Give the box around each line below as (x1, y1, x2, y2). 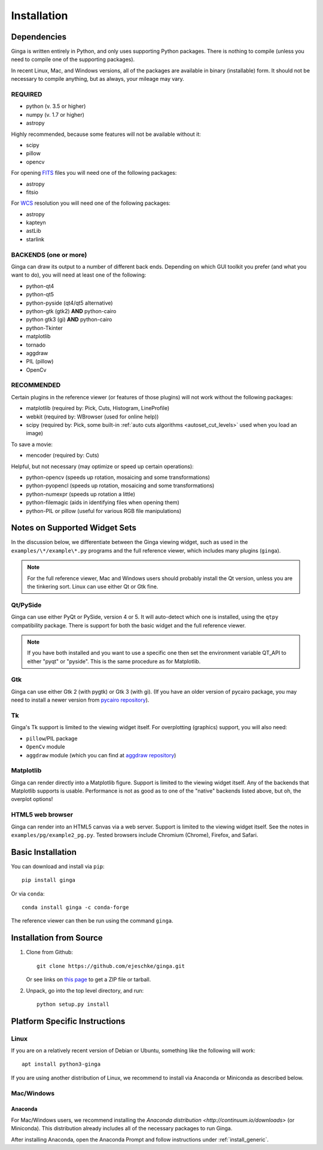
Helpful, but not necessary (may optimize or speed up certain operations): (11, 463, 194, 470)
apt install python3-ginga (22, 1061, 101, 1068)
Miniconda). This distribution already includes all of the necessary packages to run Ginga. (11, 1125, 233, 1132)
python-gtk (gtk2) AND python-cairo (26, 307, 117, 314)
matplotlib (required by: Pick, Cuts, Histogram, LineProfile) (26, 405, 170, 412)
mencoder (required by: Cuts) (26, 452, 99, 459)
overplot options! (11, 796, 53, 803)
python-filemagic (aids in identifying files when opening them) (26, 499, 179, 506)
